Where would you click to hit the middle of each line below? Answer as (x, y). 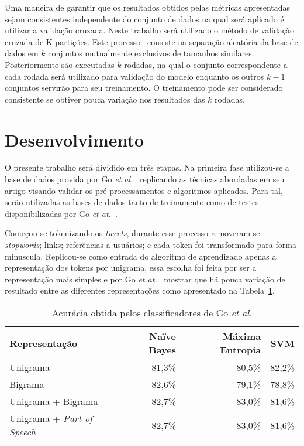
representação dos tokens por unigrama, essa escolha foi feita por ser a (131, 268)
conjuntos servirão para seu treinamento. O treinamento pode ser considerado (144, 88)
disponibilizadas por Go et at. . (61, 213)
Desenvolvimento (75, 139)
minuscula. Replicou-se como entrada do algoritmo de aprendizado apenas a (141, 256)
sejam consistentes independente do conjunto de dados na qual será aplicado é (144, 18)
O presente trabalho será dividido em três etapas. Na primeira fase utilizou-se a (147, 167)
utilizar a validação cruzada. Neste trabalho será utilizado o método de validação (149, 30)
